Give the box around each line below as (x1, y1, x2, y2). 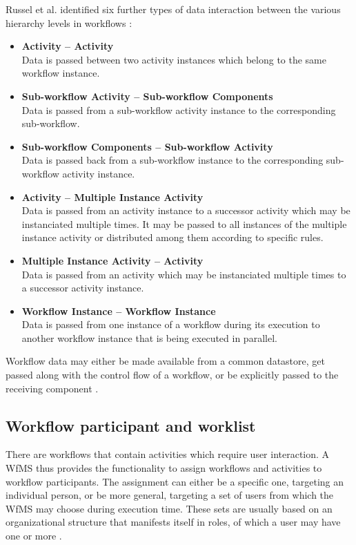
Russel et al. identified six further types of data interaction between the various (6, 2, 341, 16)
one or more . (6, 528, 62, 543)
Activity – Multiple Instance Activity (21, 189, 204, 204)
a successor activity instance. (21, 280, 144, 295)
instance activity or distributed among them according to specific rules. (21, 230, 324, 245)
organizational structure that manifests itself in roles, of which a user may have (6, 515, 341, 529)
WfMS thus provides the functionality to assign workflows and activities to (6, 461, 322, 475)
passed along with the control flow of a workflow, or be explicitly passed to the (6, 367, 339, 382)
